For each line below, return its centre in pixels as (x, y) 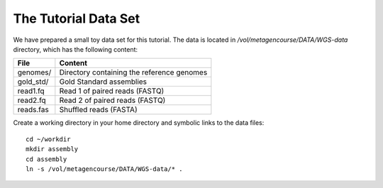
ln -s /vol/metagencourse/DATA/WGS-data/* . (105, 169)
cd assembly (46, 159)
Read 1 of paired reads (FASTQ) (112, 91)
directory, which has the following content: (76, 49)
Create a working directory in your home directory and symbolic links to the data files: (139, 123)
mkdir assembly (52, 149)
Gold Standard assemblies (103, 82)
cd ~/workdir (48, 139)
